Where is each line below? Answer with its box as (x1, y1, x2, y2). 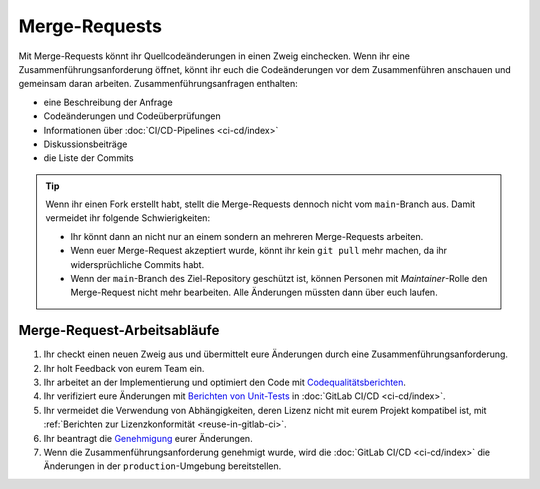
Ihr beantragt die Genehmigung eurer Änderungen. (43, 432, 254, 444)
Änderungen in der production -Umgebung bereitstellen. (43, 460, 282, 472)
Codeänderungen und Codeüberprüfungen (43, 110, 221, 122)
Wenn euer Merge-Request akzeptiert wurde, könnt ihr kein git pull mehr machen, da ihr (70, 245, 448, 257)
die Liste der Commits (43, 152, 134, 164)
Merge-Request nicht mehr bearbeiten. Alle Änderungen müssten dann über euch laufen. (70, 286, 439, 299)
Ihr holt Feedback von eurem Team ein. (43, 362, 205, 374)
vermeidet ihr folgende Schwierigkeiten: (45, 212, 210, 224)
